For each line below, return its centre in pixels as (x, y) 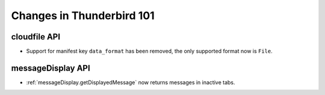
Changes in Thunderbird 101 (83, 16)
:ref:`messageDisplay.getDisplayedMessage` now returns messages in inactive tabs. (131, 82)
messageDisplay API (51, 68)
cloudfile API (36, 37)
